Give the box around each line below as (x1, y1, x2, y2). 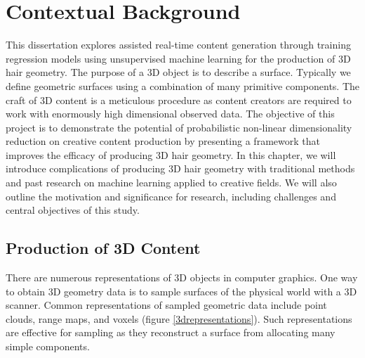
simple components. (6, 339, 90, 354)
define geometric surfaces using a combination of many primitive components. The (6, 78, 360, 93)
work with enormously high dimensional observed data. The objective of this (6, 106, 335, 121)
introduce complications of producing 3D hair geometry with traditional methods (6, 161, 355, 176)
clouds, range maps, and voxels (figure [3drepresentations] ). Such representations (6, 311, 352, 326)
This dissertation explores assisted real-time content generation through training (6, 37, 351, 52)
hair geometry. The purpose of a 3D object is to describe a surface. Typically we (6, 65, 351, 79)
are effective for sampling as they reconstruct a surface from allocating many (6, 325, 336, 340)
